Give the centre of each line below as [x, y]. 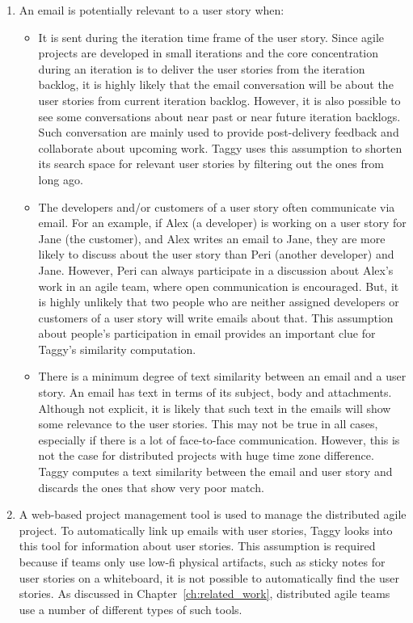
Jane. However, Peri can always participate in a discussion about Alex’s [216, 269]
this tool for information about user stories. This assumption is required [197, 546]
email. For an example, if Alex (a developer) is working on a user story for [222, 223]
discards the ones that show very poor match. [151, 487]
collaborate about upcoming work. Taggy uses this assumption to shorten [220, 147]
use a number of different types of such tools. [131, 609]
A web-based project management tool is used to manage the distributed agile [213, 514]
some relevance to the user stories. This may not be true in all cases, [208, 424]
